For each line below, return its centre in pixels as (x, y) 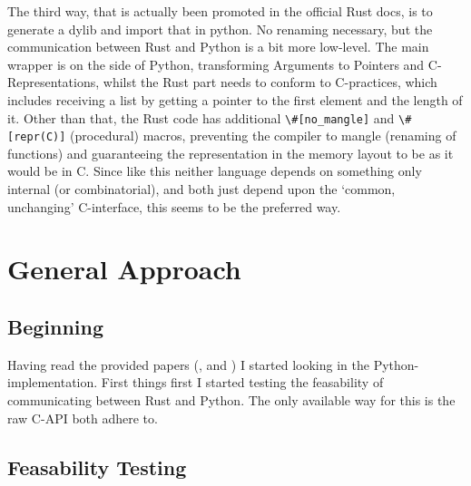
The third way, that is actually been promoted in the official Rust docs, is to (220, 11)
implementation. (53, 382)
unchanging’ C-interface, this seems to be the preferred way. (174, 206)
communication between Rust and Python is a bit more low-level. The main (218, 47)
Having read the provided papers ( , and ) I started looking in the (188, 364)
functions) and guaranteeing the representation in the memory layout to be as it (231, 153)
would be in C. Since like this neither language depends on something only (215, 171)
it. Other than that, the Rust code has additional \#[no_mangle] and (201, 117)
